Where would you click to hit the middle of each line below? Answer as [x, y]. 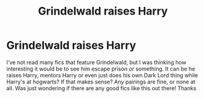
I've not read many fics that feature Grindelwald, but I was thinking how [96, 62]
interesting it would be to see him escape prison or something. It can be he [101, 69]
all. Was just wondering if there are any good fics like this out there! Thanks [101, 88]
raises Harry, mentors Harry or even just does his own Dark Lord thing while [102, 75]
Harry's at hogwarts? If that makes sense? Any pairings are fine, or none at [101, 82]
